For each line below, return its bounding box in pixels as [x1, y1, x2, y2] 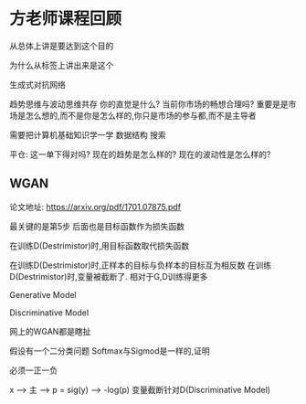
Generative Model [9, 289, 78, 300]
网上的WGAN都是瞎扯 [9, 325, 91, 336]
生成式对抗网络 [9, 79, 66, 90]
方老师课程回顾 [9, 8, 122, 29]
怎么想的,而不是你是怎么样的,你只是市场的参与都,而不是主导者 [25, 110, 258, 121]
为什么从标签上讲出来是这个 [9, 59, 114, 70]
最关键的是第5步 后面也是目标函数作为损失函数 [9, 220, 185, 231]
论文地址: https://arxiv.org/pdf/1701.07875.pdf [9, 201, 181, 212]
